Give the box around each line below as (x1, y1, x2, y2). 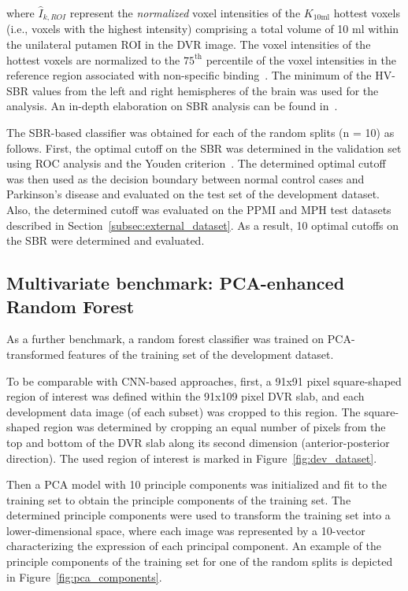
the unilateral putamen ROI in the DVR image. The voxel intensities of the (6, 36, 371, 53)
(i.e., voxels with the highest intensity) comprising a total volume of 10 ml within (6, 20, 399, 37)
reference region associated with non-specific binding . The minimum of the (6, 67, 372, 83)
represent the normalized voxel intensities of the (69, 5, 301, 20)
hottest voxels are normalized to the (6, 51, 180, 68)
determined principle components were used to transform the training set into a (6, 507, 391, 523)
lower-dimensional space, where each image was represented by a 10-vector (6, 522, 365, 538)
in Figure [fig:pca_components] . (6, 568, 162, 585)
